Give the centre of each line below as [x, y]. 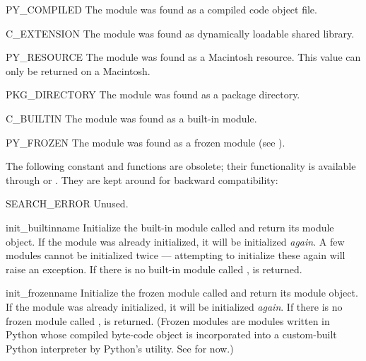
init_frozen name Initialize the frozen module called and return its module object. [182, 293]
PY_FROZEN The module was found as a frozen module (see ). [146, 142]
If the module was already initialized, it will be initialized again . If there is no [174, 306]
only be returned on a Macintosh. [78, 70]
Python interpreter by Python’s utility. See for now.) [120, 348]
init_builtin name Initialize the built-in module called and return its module [170, 227]
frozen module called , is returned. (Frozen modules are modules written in [168, 320]
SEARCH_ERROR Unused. [67, 204]
